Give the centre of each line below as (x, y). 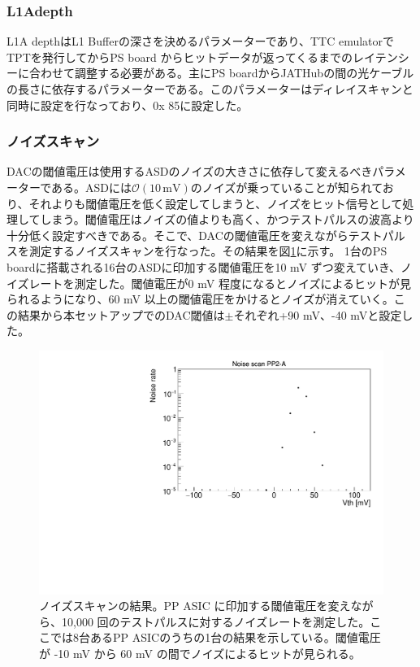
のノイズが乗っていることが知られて (286, 187)
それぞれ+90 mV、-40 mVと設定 (318, 314)
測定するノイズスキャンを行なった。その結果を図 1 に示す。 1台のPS (208, 251)
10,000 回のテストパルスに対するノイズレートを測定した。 (216, 621)
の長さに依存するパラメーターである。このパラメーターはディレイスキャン (204, 89)
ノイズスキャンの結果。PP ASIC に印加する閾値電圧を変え (195, 606)
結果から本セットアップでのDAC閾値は (121, 314)
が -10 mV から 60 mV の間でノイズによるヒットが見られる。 (200, 653)
